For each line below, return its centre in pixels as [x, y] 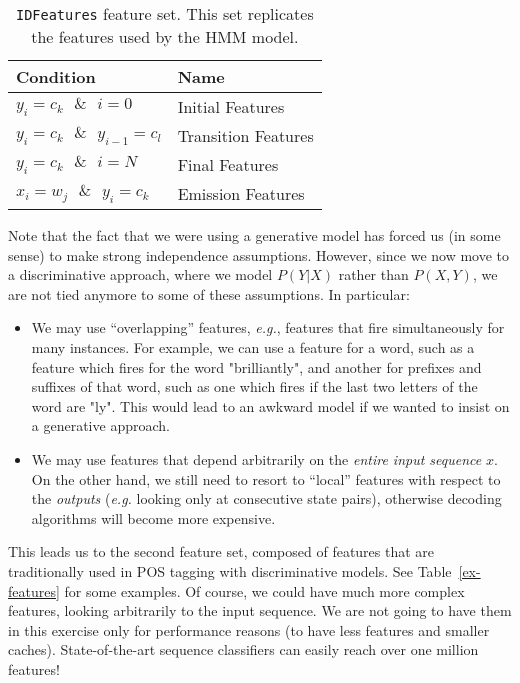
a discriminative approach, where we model [140, 274]
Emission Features [241, 193]
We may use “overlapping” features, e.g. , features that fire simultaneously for [268, 327]
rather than [373, 274]
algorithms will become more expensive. [153, 517]
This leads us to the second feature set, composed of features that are [221, 551]
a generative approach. [100, 425]
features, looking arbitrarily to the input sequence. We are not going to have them [260, 610]
